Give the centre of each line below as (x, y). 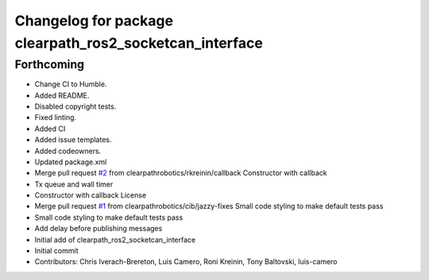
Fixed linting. (56, 117)
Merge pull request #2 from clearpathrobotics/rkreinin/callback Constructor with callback (181, 173)
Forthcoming (50, 64)
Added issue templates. (73, 140)
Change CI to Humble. (71, 84)
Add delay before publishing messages (99, 228)
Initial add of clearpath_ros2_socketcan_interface (115, 240)
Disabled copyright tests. (75, 106)
